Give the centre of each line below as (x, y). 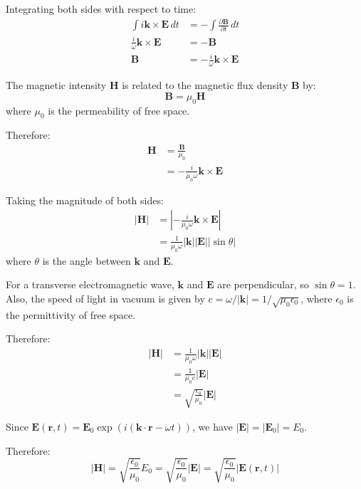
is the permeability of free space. (119, 110)
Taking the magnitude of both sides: (85, 200)
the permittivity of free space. (71, 314)
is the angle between (87, 260)
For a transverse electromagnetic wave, (90, 284)
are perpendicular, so (263, 284)
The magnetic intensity (56, 85)
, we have (213, 426)
